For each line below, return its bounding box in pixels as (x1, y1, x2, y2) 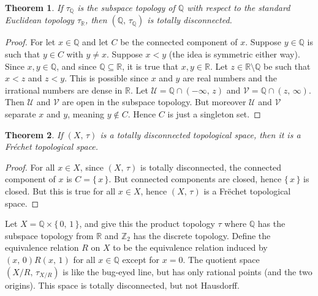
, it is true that (122, 59, 179, 72)
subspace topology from (5, 229, 94, 242)
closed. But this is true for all (5, 184, 116, 197)
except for (122, 253, 160, 265)
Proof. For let (5, 35, 56, 48)
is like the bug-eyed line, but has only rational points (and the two (62, 265, 312, 278)
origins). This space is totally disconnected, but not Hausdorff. (5, 278, 240, 291)
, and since (56, 59, 97, 72)
